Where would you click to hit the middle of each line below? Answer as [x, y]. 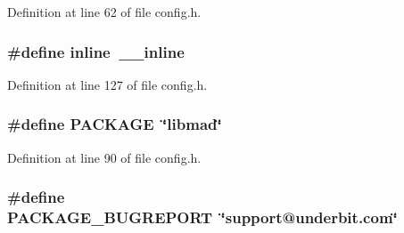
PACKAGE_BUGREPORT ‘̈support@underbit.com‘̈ [202, 217]
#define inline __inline [96, 51]
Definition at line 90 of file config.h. [104, 157]
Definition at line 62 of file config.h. [104, 12]
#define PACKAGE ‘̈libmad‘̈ [115, 124]
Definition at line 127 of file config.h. [107, 84]
